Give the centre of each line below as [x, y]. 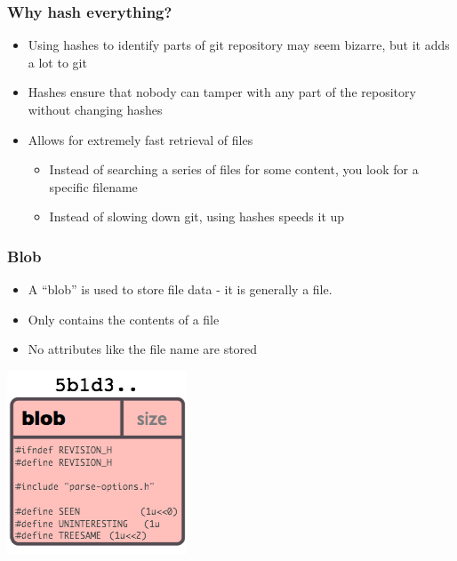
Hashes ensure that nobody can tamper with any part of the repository [222, 92]
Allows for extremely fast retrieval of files [140, 139]
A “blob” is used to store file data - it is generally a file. [180, 289]
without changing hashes [95, 109]
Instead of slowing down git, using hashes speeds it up [197, 216]
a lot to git [57, 62]
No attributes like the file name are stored [143, 349]
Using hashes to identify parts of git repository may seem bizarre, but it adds [239, 45]
